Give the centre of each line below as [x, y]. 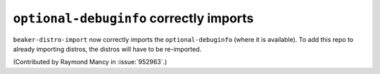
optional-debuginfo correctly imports [133, 18]
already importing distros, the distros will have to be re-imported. [107, 49]
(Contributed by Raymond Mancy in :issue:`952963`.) [90, 62]
